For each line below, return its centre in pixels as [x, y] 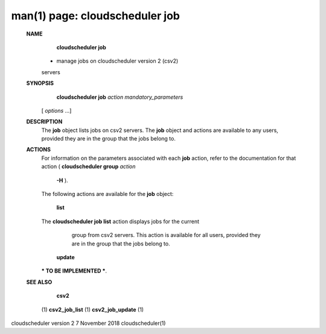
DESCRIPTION [44, 122]
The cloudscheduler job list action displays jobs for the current [120, 221]
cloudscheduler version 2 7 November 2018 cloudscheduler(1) [88, 323]
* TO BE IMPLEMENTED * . [74, 271]
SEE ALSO [39, 282]
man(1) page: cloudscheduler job [96, 16]
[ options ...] [56, 110]
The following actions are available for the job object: [107, 194]
